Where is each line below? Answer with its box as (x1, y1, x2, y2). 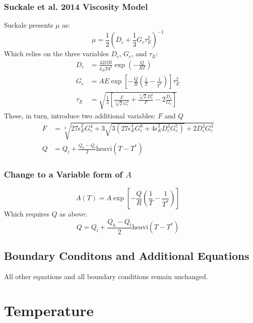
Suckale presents (4, 20, 54, 30)
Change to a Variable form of (4, 168, 123, 180)
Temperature (4, 300, 94, 321)
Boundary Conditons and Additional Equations (4, 248, 250, 263)
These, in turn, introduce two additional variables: (4, 110, 156, 120)
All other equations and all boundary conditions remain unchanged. (4, 271, 208, 282)
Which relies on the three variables (4, 48, 109, 59)
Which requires (4, 209, 50, 219)
